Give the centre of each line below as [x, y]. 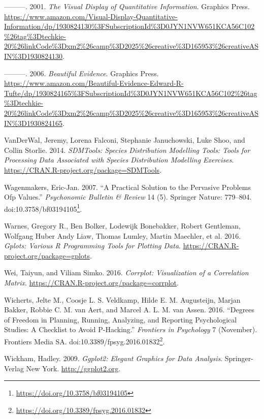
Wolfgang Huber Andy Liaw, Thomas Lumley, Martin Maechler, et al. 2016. [123, 235]
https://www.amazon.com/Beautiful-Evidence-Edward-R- [94, 83]
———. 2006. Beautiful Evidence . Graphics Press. [81, 73]
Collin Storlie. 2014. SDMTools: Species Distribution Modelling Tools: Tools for [127, 150]
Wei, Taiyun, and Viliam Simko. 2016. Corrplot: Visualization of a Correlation [126, 272]
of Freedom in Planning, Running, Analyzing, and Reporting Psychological [121, 319]
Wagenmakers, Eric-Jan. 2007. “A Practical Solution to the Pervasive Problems [127, 187]
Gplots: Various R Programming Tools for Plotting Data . [92, 246]
